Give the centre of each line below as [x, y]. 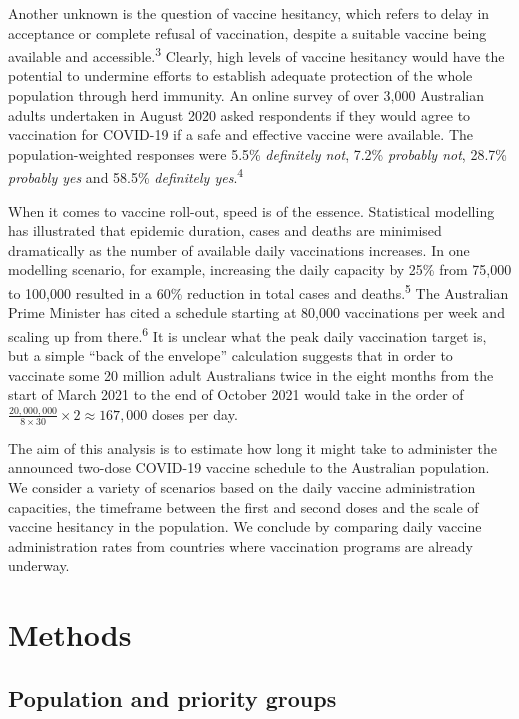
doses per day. [195, 413]
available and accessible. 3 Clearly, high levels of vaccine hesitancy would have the [256, 54]
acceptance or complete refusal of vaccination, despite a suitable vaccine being [247, 32]
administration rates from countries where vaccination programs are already [240, 545]
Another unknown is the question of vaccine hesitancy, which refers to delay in [249, 13]
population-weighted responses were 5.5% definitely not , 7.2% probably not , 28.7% [257, 153]
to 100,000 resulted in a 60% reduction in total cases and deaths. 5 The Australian [258, 291]
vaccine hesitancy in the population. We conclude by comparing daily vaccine [245, 526]
